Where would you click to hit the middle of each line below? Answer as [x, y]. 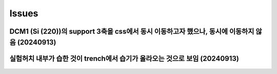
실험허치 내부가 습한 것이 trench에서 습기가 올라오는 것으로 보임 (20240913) [124, 58]
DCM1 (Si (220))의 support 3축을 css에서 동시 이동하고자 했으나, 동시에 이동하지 [132, 31]
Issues [24, 13]
